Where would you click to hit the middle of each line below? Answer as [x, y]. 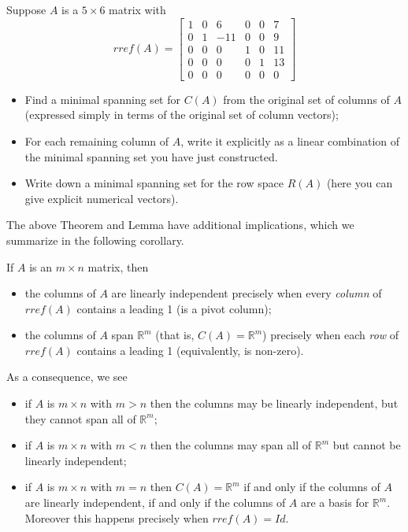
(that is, [175, 335]
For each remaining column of [97, 140]
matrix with [137, 9]
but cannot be [367, 445]
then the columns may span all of [231, 445]
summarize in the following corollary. [95, 240]
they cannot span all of [80, 418]
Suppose [26, 9]
